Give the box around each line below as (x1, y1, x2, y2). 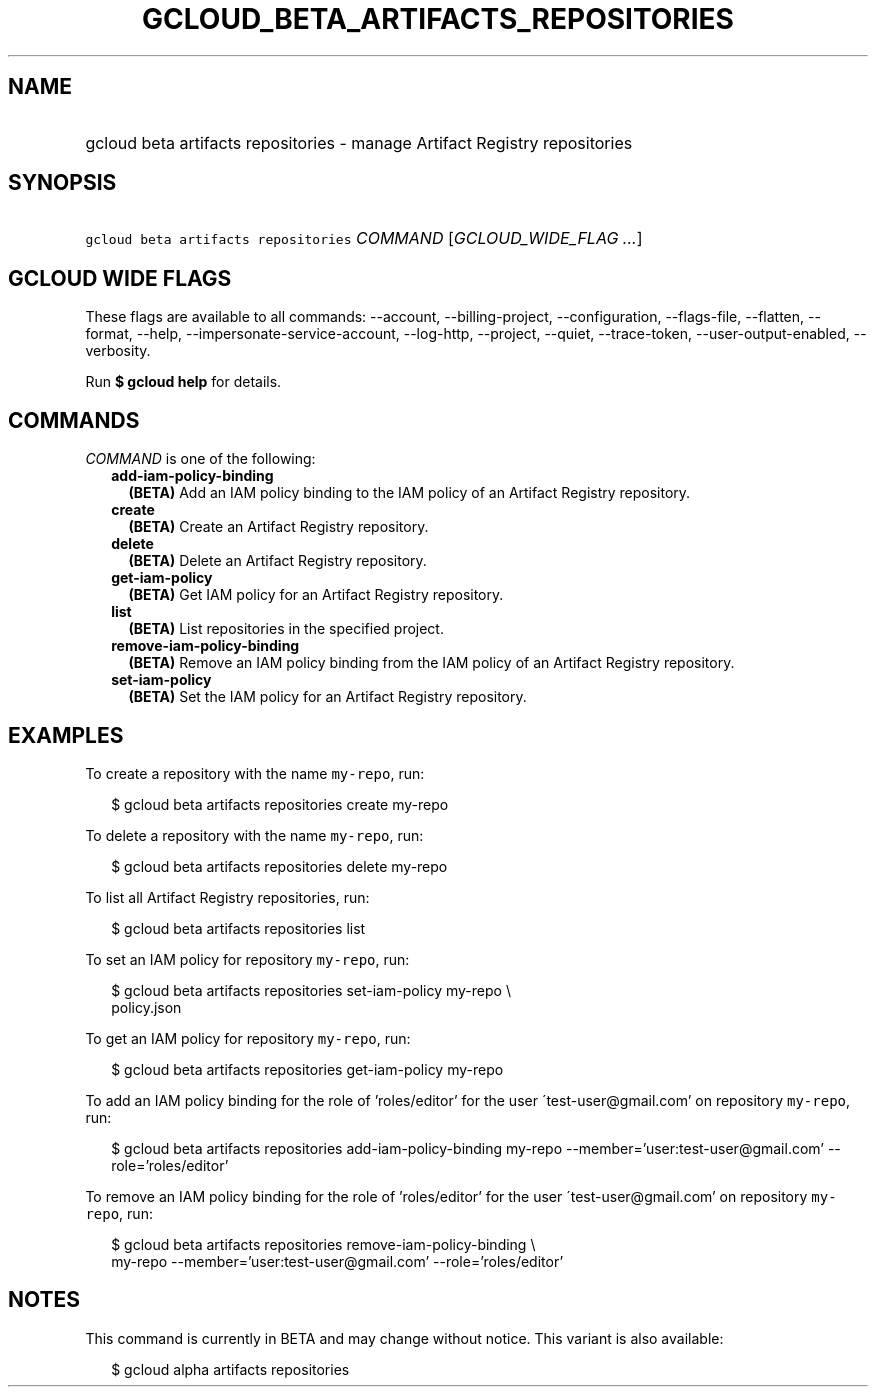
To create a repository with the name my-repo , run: (85, 764, 425, 782)
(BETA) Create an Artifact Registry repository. (128, 518, 429, 536)
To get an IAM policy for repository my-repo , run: (85, 1029, 411, 1047)
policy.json (111, 998, 182, 1016)
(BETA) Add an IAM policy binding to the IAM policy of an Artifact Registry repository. (128, 484, 691, 502)
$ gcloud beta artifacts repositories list (111, 919, 366, 937)
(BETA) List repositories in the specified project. (128, 620, 444, 638)
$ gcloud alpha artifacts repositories (111, 1360, 350, 1378)
